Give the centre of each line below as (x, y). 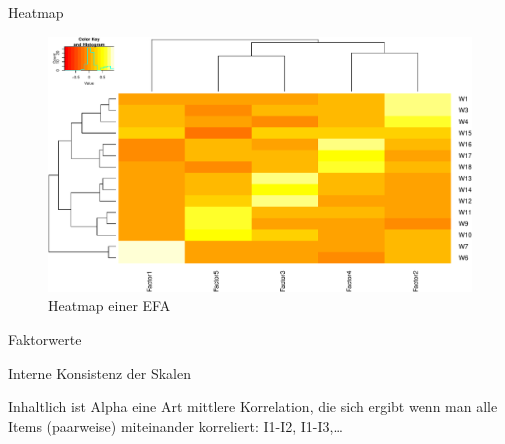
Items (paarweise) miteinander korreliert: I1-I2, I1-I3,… (175, 425)
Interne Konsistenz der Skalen (100, 372)
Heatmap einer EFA (109, 305)
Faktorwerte (45, 339)
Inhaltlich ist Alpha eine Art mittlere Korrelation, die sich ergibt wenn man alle (253, 406)
